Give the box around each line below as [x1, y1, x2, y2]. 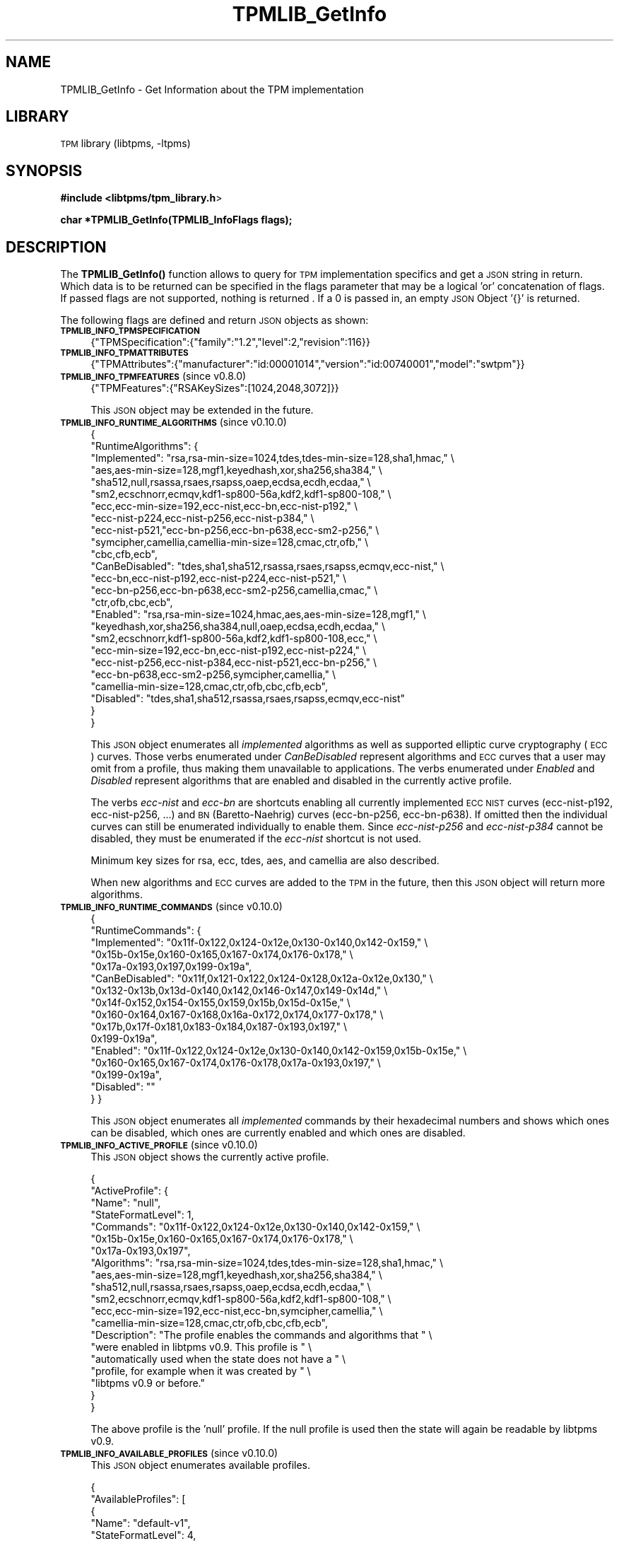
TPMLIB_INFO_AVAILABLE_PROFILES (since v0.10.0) [60, 1447, 278, 1460]
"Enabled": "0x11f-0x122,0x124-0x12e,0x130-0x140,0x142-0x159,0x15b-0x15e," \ [90, 1045, 467, 1057]
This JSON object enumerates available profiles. [90, 1459, 311, 1472]
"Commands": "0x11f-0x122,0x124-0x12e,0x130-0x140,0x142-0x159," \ [90, 1221, 420, 1233]
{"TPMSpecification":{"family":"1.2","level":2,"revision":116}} [90, 336, 370, 349]
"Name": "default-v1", [90, 1517, 191, 1530]
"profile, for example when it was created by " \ [90, 1365, 311, 1378]
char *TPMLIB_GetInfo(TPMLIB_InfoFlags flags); [60, 214, 293, 226]
